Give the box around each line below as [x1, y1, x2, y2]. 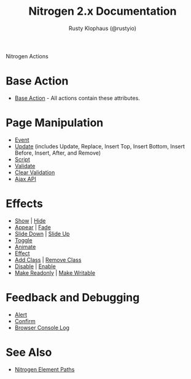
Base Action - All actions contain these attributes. [14, 94, 141, 102]
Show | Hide [14, 216, 46, 224]
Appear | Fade [14, 223, 52, 231]
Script [14, 155, 30, 163]
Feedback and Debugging [6, 290, 140, 304]
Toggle [14, 236, 33, 243]
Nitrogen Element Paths [14, 366, 75, 373]
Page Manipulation [6, 116, 104, 130]
